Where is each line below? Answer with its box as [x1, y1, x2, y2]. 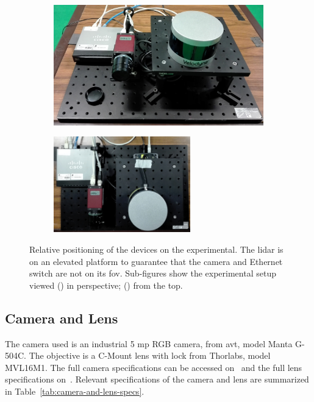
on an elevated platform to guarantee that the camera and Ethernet [29, 255, 283, 267]
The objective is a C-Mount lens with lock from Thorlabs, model [29, 349, 271, 362]
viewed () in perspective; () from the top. [29, 278, 183, 291]
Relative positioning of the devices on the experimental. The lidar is [29, 243, 284, 256]
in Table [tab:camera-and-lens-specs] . [5, 384, 145, 397]
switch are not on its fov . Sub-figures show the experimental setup [29, 267, 276, 280]
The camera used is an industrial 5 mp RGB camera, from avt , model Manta [5, 337, 293, 350]
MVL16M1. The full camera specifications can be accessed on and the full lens [5, 361, 302, 373]
